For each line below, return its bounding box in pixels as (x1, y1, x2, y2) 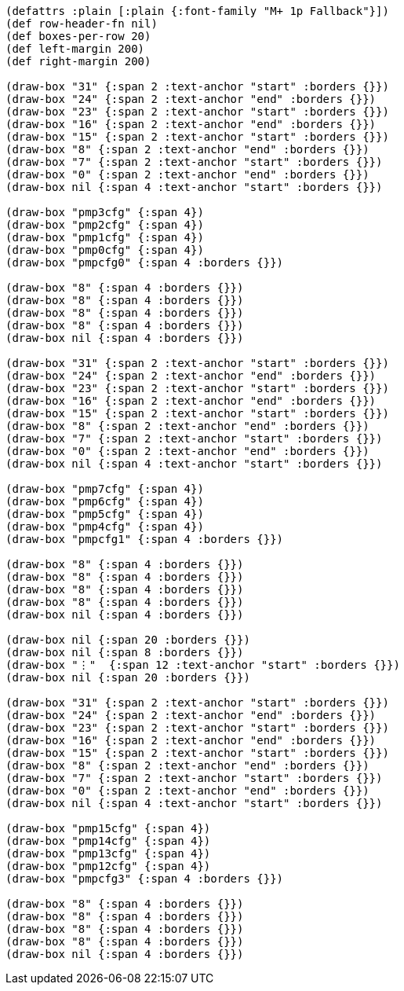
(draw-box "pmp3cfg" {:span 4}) (5, 206, 204, 218)
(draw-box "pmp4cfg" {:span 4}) (5, 520, 204, 533)
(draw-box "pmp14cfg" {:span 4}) (5, 835, 211, 847)
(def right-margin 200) (5, 55, 151, 68)
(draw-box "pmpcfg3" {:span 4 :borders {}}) (5, 872, 284, 885)
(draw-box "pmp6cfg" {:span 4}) (5, 495, 204, 508)
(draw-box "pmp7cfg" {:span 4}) (5, 483, 204, 495)
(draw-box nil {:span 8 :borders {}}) (5, 646, 244, 659)
